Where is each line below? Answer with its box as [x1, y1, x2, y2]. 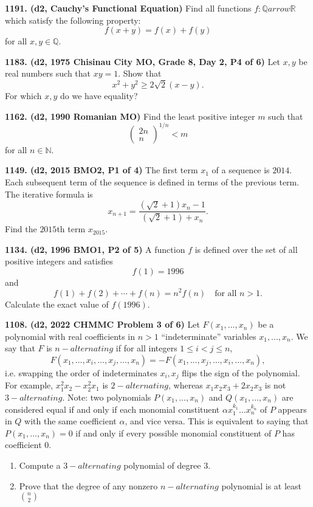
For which [5, 89, 42, 102]
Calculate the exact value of [5, 297, 109, 310]
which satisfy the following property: [5, 13, 141, 26]
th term [57, 222, 86, 235]
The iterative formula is [5, 187, 93, 200]
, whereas [168, 379, 203, 391]
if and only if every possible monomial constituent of [75, 426, 272, 439]
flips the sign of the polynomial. [182, 366, 300, 379]
